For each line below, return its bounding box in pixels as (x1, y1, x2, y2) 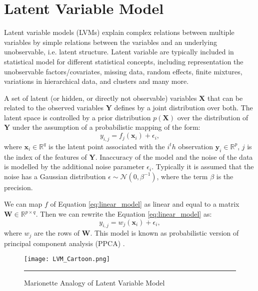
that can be (207, 92, 243, 103)
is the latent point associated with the (48, 141, 165, 151)
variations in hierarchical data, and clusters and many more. (4, 76, 189, 86)
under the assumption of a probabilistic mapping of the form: (12, 122, 200, 132)
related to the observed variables (4, 102, 103, 113)
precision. (4, 182, 33, 192)
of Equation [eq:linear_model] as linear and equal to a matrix (50, 199, 239, 209)
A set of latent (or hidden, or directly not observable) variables (4, 92, 197, 103)
